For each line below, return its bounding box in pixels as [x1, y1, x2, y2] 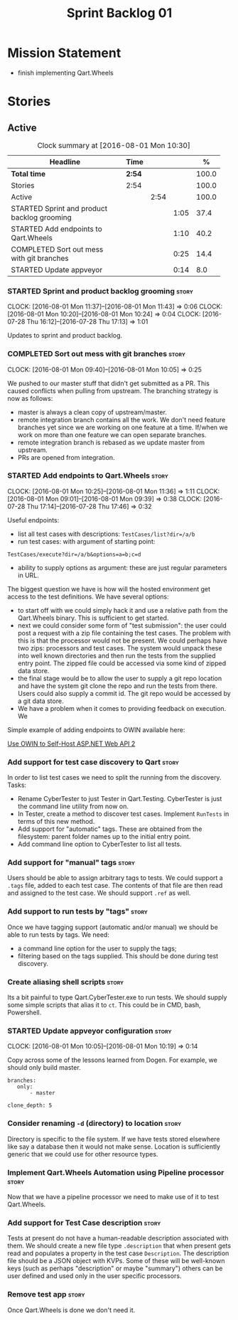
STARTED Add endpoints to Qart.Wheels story [7, 471, 169, 481]
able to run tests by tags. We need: [7, 930, 110, 939]
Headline [49, 156, 81, 166]
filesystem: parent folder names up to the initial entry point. [17, 832, 191, 841]
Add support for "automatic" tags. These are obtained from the [17, 825, 202, 833]
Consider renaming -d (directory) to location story [7, 1118, 182, 1128]
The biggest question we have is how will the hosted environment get [7, 584, 211, 593]
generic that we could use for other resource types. [7, 1149, 158, 1158]
